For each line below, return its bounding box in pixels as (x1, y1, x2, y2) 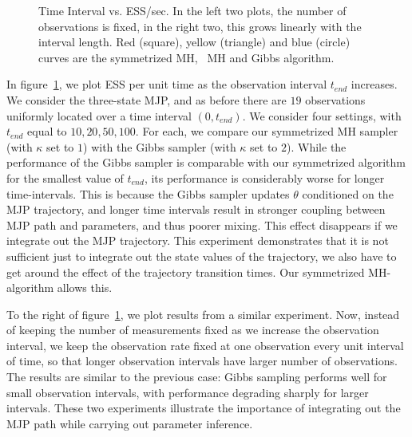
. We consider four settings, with (242, 107, 402, 124)
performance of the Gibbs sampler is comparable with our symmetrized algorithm (6, 154, 406, 171)
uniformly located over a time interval (6, 107, 192, 124)
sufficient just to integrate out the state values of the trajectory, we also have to (6, 247, 397, 264)
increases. (351, 76, 398, 93)
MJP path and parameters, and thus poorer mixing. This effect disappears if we (6, 216, 398, 233)
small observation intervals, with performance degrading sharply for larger (6, 384, 369, 400)
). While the (287, 138, 347, 155)
